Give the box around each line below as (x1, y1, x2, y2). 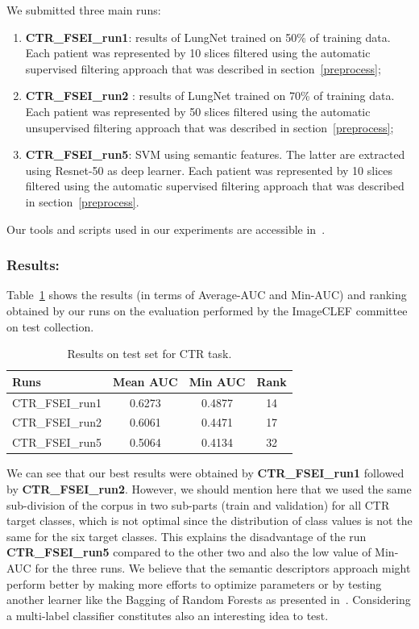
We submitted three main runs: (6, 2, 161, 18)
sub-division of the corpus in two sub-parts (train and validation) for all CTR (6, 496, 390, 513)
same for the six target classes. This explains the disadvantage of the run (6, 527, 367, 544)
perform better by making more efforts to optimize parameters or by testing (6, 575, 382, 592)
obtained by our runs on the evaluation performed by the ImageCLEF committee (6, 302, 408, 319)
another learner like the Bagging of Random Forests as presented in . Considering (6, 591, 411, 608)
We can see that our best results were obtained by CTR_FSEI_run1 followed (6, 464, 404, 481)
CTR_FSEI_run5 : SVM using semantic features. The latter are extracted (25, 146, 405, 163)
